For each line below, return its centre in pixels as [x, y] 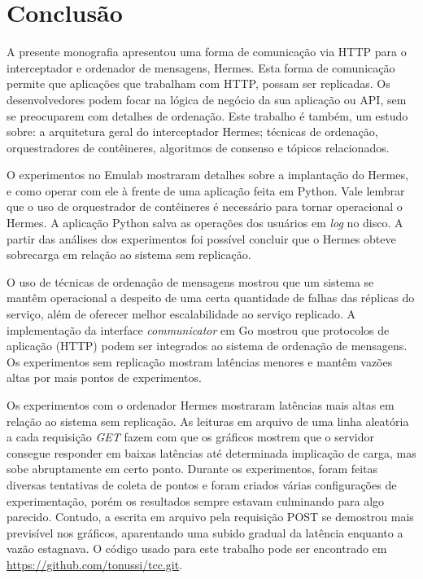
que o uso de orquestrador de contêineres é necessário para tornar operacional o [205, 206]
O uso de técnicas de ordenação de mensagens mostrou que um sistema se [190, 281]
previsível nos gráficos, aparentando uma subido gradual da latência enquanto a [205, 532]
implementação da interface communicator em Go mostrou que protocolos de [198, 329]
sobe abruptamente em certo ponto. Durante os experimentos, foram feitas [192, 469]
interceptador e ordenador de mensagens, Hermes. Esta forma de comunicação [201, 67]
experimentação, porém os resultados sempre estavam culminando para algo [196, 500]
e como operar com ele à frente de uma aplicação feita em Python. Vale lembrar [206, 190]
